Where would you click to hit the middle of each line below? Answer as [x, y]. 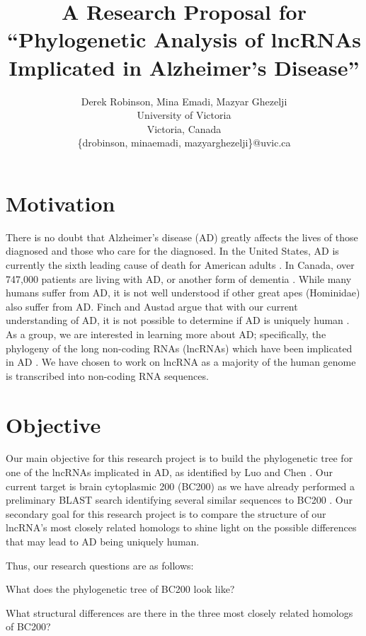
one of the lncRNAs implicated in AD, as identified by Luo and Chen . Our [170, 472]
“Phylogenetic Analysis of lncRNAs [184, 39]
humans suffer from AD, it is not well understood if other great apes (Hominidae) [183, 293]
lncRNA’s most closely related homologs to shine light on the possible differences [181, 527]
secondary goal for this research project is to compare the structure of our [166, 513]
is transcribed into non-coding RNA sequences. [107, 375]
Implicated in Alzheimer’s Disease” [184, 67]
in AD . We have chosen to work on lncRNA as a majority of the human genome [181, 362]
